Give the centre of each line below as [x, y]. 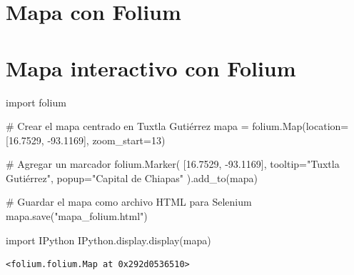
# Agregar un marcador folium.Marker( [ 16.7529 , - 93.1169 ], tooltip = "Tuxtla [173, 164]
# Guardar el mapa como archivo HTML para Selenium [129, 202]
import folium [36, 102]
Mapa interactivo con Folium [151, 67]
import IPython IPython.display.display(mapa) [108, 240]
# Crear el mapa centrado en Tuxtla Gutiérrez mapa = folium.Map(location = [177, 126]
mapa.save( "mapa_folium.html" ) [77, 216]
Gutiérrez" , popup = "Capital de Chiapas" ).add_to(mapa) [132, 177]
